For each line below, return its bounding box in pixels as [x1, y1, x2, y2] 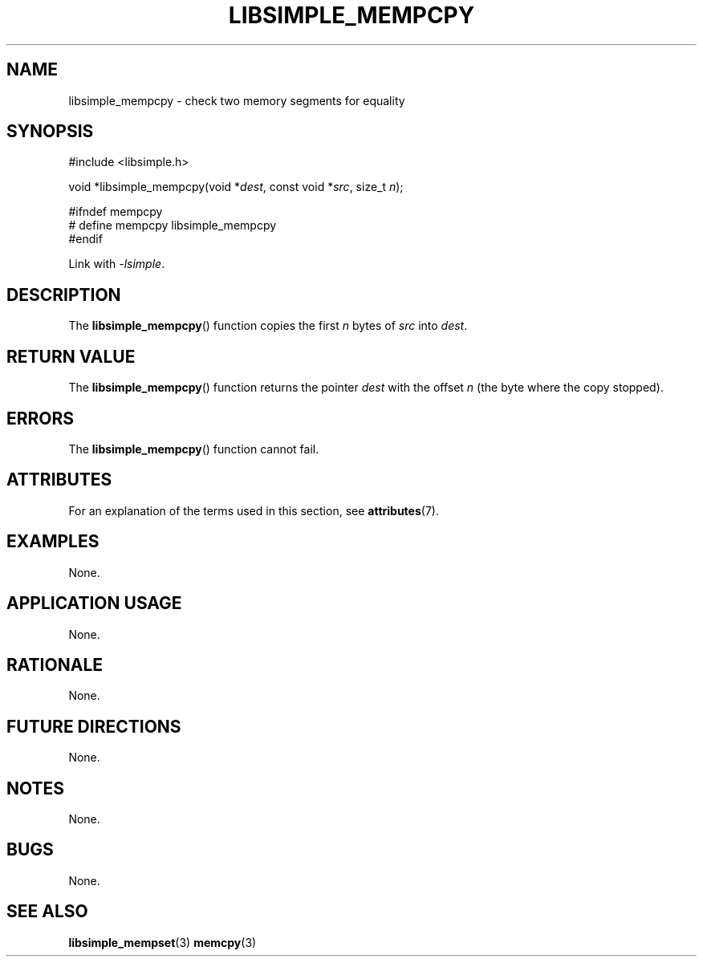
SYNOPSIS [6, 121, 94, 142]
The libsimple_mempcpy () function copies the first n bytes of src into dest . [68, 319, 468, 333]
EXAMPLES [6, 531, 100, 552]
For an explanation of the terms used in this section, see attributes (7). [68, 503, 439, 518]
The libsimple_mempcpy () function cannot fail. [68, 441, 319, 456]
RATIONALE [6, 654, 104, 675]
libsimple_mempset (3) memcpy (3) [68, 935, 257, 949]
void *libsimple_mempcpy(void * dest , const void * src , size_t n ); [68, 180, 404, 194]
